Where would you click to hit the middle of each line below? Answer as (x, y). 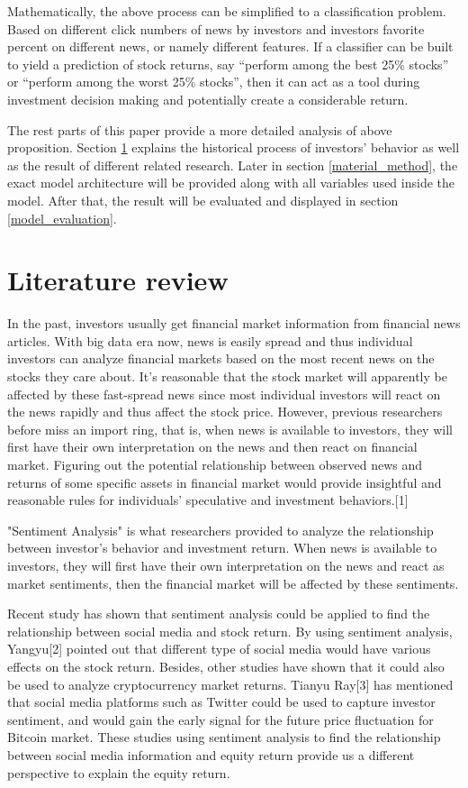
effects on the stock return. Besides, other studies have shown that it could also (226, 666)
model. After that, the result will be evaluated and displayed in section (203, 200)
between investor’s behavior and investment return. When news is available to (222, 548)
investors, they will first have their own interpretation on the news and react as (226, 565)
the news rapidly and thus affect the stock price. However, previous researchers (225, 412)
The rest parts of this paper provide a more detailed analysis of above (200, 129)
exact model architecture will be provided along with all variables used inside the (231, 183)
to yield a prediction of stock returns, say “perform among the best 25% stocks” (228, 64)
